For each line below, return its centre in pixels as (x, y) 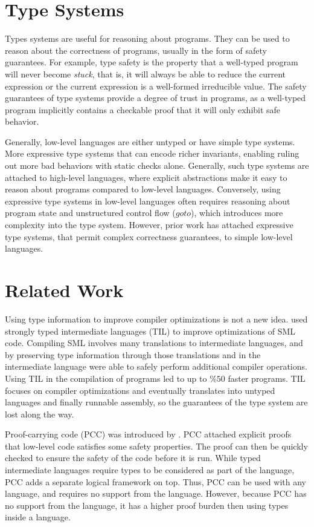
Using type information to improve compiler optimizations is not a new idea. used (156, 319)
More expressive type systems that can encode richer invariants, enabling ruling (152, 153)
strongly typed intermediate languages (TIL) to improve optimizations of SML (150, 331)
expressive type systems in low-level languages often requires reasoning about (148, 201)
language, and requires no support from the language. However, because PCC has (156, 493)
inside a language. (38, 517)
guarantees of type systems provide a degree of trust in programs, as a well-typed (155, 98)
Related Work (64, 290)
